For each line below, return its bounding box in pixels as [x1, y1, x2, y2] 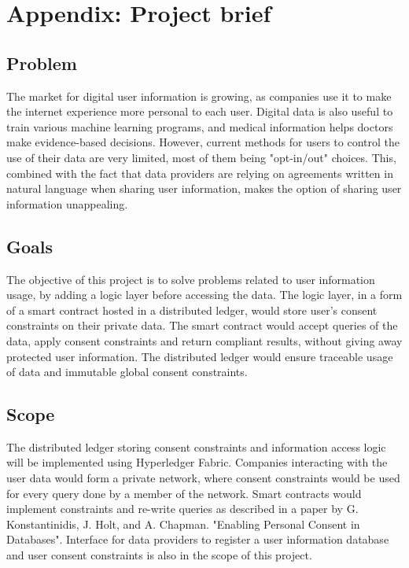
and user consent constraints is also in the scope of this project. [6, 547, 312, 563]
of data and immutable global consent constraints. [6, 363, 248, 380]
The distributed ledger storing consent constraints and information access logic [6, 438, 386, 455]
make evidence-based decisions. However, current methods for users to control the [6, 134, 400, 150]
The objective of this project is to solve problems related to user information [6, 271, 375, 287]
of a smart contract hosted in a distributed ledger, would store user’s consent [6, 301, 378, 318]
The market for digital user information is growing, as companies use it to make [6, 87, 392, 104]
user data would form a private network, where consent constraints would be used [6, 470, 400, 486]
